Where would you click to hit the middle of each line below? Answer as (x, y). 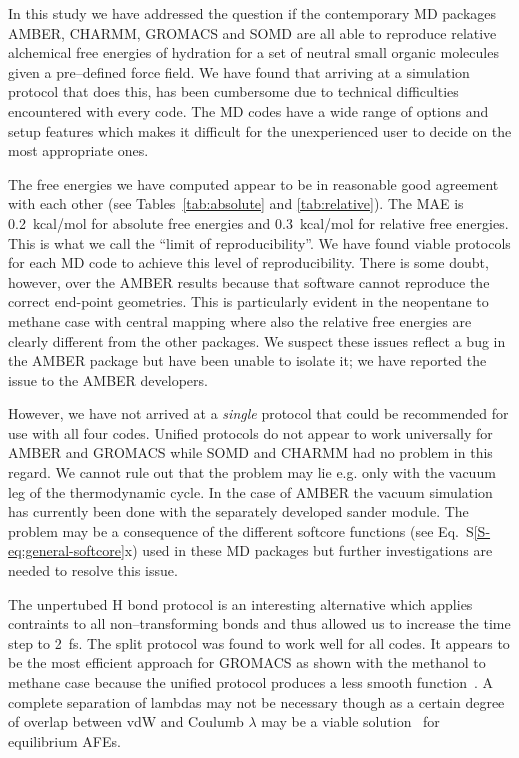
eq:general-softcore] (66, 550)
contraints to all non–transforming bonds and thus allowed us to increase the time (259, 623)
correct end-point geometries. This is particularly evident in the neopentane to (248, 301)
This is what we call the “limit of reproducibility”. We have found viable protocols (259, 242)
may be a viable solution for (350, 721)
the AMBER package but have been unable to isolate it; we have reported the (247, 360)
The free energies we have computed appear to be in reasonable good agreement (253, 183)
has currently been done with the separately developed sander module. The (238, 511)
